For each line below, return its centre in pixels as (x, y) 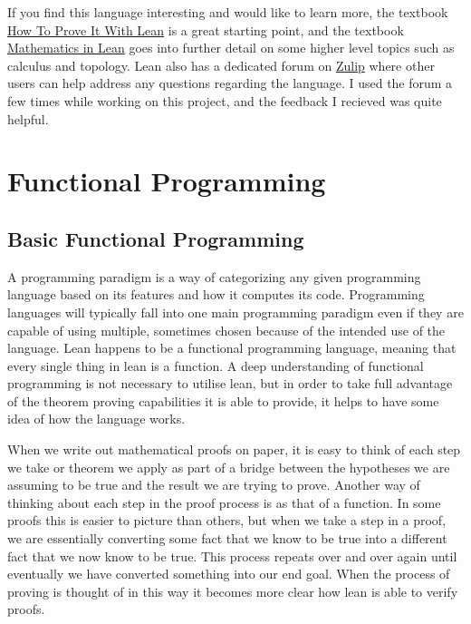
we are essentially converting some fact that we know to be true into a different (227, 538)
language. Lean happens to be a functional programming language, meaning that (232, 348)
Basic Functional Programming (156, 238)
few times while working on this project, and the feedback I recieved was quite (225, 100)
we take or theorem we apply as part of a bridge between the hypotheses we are (229, 467)
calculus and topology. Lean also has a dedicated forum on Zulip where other (221, 65)
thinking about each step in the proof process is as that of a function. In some (224, 502)
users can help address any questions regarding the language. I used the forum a (230, 83)
